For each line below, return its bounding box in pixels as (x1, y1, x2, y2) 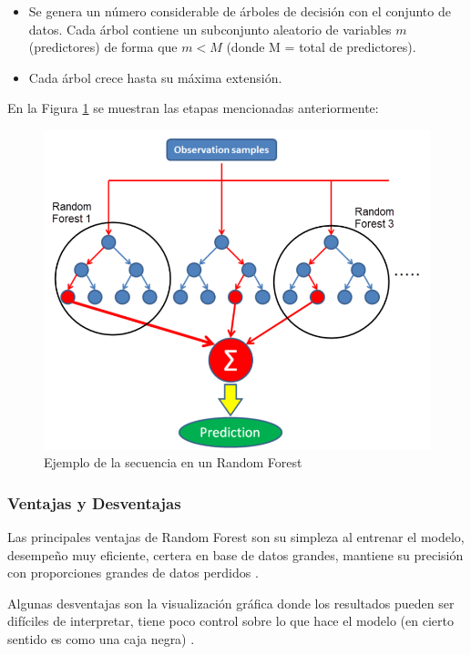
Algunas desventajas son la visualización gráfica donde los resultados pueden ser (7, 593, 455, 612)
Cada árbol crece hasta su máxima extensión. (28, 67, 282, 87)
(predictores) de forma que (28, 37, 178, 56)
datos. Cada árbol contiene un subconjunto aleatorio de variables (28, 19, 392, 38)
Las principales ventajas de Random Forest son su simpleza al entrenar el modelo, (7, 527, 465, 547)
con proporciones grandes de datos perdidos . (7, 563, 259, 582)
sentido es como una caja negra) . (7, 629, 195, 649)
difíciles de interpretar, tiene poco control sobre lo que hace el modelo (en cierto (7, 611, 454, 630)
